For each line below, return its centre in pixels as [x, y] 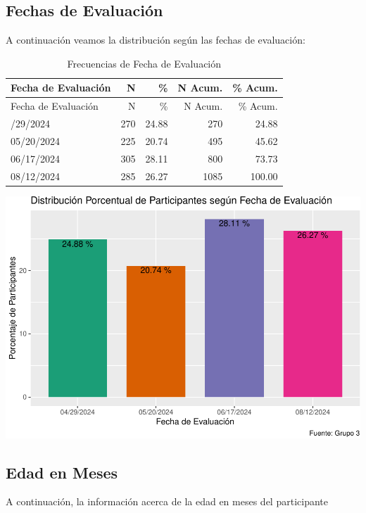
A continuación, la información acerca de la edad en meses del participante [167, 501]
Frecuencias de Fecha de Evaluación [144, 63]
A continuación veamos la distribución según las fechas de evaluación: [156, 40]
